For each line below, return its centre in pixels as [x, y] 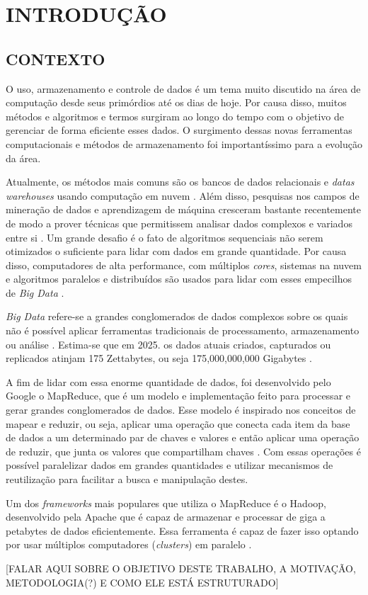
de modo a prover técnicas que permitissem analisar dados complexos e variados [179, 223]
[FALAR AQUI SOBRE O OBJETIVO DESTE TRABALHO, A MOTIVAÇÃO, [181, 568]
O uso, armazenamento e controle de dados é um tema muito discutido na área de [183, 88]
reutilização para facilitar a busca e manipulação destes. [127, 479]
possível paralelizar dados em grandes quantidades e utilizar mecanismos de [169, 465]
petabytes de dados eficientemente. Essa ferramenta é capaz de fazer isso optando [182, 530]
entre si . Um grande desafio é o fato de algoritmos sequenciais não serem [165, 237]
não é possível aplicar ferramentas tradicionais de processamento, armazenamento [183, 330]
